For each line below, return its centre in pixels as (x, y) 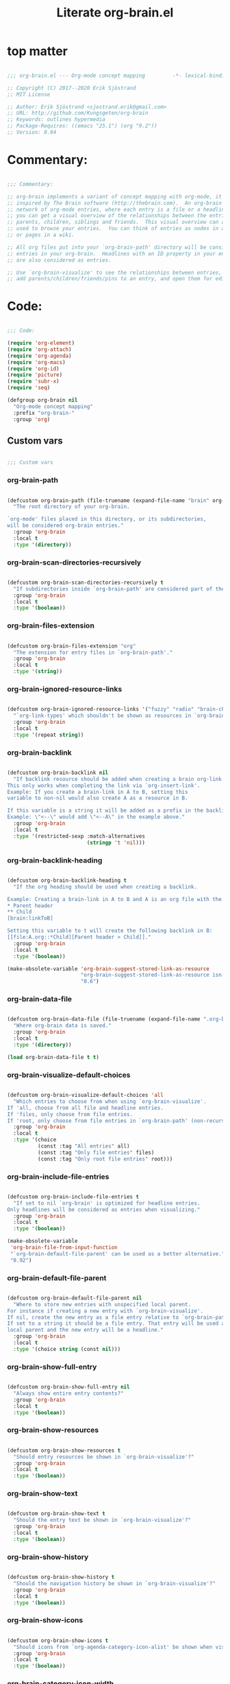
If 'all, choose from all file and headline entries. (86, 1108)
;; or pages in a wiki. (41, 235)
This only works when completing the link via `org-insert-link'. (104, 785)
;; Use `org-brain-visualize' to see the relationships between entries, (115, 273)
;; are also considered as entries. (59, 260)
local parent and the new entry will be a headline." (86, 1330)
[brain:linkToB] (30, 918)
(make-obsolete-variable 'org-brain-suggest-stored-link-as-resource (108, 969)
